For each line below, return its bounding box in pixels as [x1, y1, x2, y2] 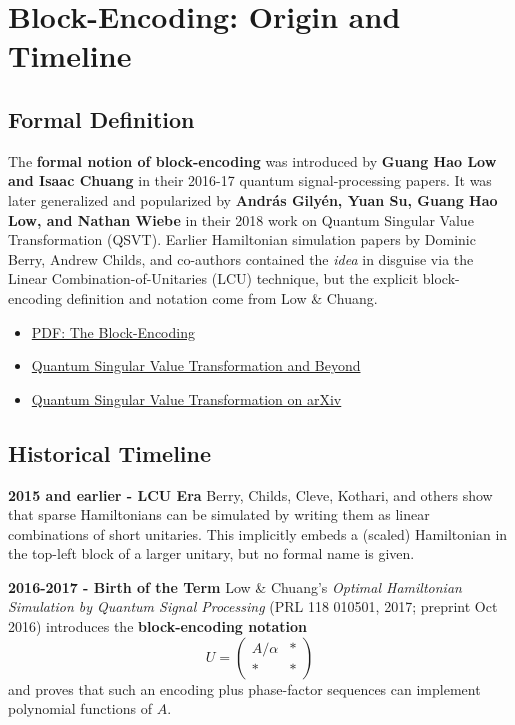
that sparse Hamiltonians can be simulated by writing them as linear [8, 504, 430, 525]
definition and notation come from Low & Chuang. [66, 287, 378, 308]
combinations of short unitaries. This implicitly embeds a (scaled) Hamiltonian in [8, 523, 508, 544]
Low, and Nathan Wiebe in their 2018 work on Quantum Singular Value [8, 209, 474, 230]
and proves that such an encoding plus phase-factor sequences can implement [8, 678, 481, 699]
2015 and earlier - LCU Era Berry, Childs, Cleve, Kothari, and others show [8, 484, 493, 505]
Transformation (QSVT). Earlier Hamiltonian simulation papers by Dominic [8, 229, 476, 250]
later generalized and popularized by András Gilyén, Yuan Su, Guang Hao [8, 189, 498, 210]
